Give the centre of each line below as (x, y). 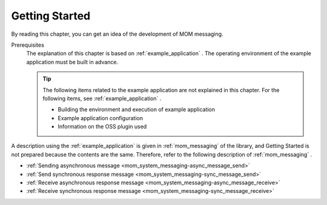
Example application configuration (101, 118)
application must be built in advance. (72, 62)
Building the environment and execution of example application (136, 110)
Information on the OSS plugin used (102, 127)
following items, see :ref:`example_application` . (102, 98)
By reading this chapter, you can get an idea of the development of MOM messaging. (117, 34)
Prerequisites (28, 45)
